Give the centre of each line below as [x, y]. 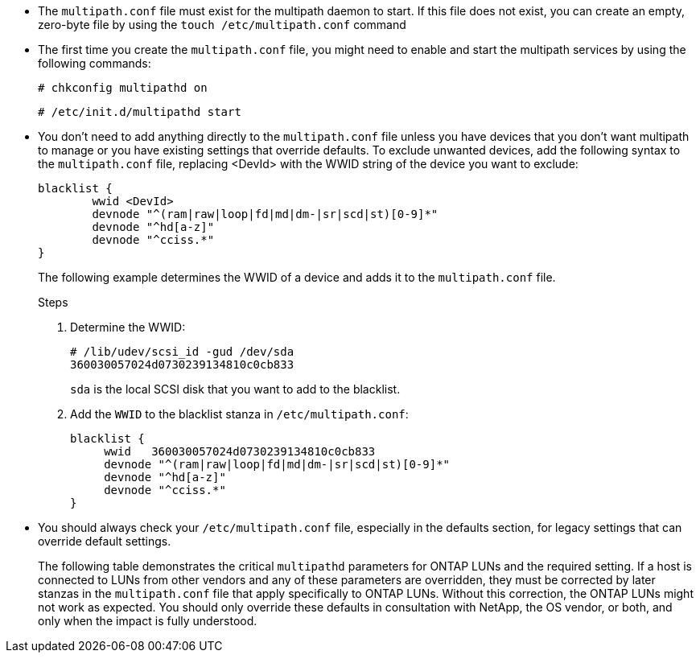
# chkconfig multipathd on [123, 88]
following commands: [95, 63]
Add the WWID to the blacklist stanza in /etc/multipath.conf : [239, 414]
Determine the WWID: [128, 327]
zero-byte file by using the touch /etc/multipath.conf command [222, 25]
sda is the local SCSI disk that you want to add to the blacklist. [235, 389]
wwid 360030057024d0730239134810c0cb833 [240, 451]
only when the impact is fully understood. [148, 621]
